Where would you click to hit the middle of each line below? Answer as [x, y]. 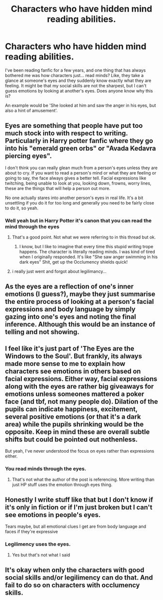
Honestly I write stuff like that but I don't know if [79, 499]
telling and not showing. [42, 332]
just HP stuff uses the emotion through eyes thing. [62, 484]
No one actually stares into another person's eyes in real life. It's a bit [74, 198]
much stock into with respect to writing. [66, 134]
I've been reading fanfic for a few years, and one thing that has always [75, 70]
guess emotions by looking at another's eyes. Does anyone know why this [79, 91]
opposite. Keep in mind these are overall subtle [77, 432]
